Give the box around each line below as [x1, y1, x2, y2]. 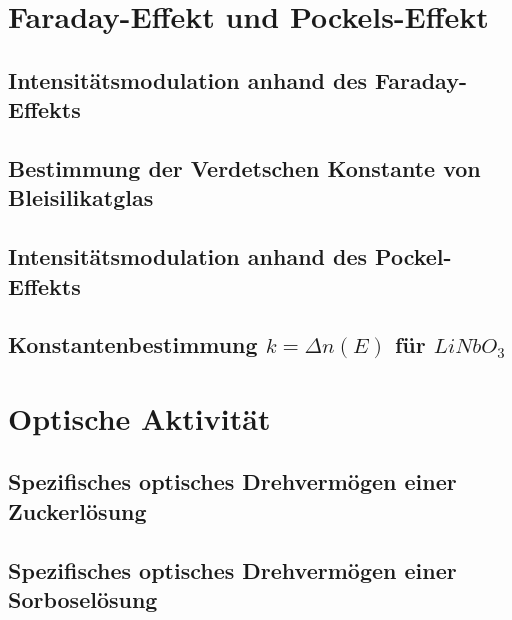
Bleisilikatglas [8, 182, 154, 213]
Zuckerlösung [8, 495, 147, 526]
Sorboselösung [8, 584, 158, 614]
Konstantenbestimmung [8, 329, 258, 360]
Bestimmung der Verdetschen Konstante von [8, 152, 481, 183]
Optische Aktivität [8, 397, 271, 438]
